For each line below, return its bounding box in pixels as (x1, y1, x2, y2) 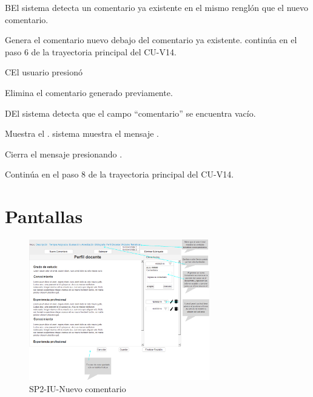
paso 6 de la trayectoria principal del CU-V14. (5, 45, 177, 58)
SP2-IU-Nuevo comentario (29, 382, 126, 395)
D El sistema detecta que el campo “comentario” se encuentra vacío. (5, 106, 256, 119)
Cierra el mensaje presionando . (5, 147, 123, 160)
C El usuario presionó (5, 66, 83, 78)
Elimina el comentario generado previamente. (5, 86, 173, 98)
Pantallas (5, 204, 83, 229)
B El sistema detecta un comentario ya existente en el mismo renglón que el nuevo (5, 1, 309, 13)
